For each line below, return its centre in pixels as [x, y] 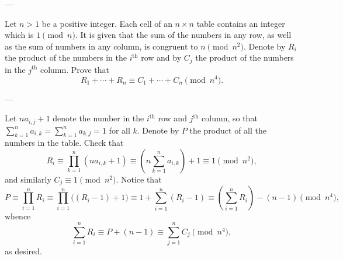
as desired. [23, 251]
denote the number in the [98, 118]
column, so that [230, 118]
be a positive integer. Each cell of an [107, 23]
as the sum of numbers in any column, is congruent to [101, 46]
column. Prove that [75, 69]
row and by [161, 57]
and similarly [28, 179]
